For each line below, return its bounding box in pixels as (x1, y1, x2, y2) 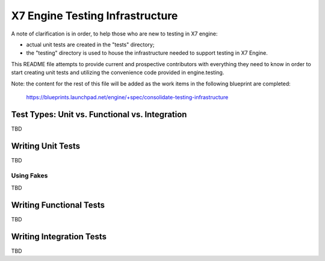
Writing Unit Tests (11, 141, 81, 151)
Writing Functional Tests (11, 200, 105, 210)
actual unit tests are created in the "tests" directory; (26, 41, 155, 48)
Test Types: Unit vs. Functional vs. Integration (11, 109, 187, 120)
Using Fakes (11, 171, 48, 180)
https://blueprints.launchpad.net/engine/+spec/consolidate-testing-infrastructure (26, 93, 229, 100)
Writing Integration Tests (11, 232, 107, 242)
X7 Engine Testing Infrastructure (11, 9, 178, 22)
